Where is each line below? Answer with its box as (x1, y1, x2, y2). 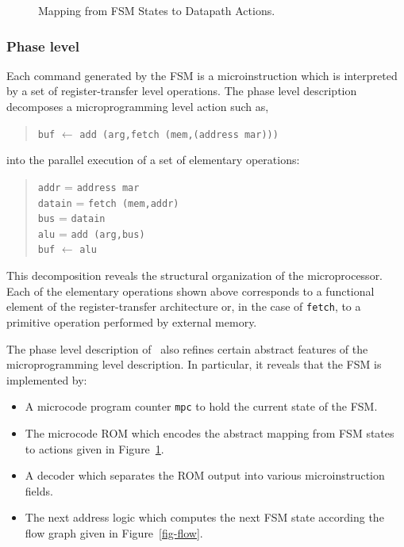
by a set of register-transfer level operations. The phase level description (6, 82, 357, 99)
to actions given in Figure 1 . (25, 440, 164, 457)
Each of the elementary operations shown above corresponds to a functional (6, 282, 375, 299)
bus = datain (37, 209, 106, 226)
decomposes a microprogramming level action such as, (6, 98, 269, 114)
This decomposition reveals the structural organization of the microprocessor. (6, 267, 383, 284)
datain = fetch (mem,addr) (37, 193, 179, 210)
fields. (25, 482, 53, 499)
